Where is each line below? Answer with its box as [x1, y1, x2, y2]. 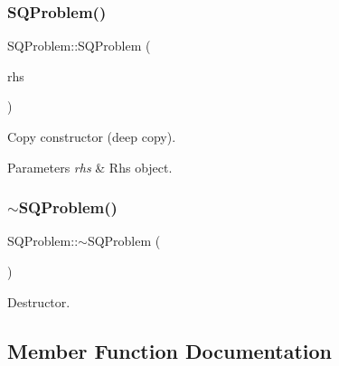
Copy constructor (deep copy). [7, 127, 176, 145]
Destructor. [7, 292, 71, 311]
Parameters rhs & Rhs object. [7, 157, 173, 176]
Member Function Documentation [7, 336, 333, 364]
